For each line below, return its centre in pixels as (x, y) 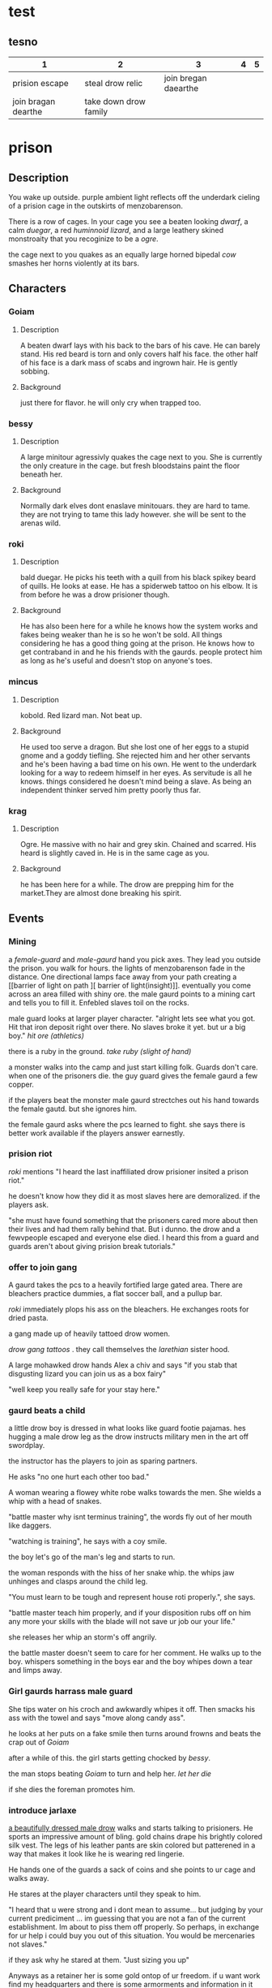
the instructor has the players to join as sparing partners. (103, 1461)
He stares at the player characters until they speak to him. (105, 1894)
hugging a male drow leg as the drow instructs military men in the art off (129, 1437)
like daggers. (30, 1526)
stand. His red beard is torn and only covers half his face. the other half (139, 354)
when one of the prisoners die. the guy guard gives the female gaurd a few (133, 1075)
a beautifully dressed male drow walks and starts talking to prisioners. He (131, 1828)
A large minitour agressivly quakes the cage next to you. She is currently (141, 456)
